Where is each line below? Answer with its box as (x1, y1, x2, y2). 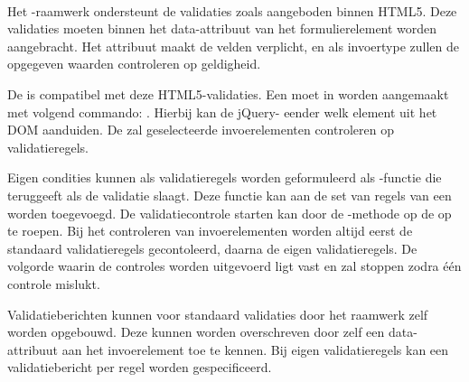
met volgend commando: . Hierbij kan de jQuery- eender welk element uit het (7, 102, 437, 121)
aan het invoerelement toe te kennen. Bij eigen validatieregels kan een (61, 340, 449, 359)
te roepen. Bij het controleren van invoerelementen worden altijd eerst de (7, 221, 413, 240)
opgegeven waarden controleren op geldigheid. (7, 54, 261, 73)
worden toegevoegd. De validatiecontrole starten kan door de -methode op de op (7, 203, 452, 222)
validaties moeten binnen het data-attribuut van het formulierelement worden (7, 19, 437, 38)
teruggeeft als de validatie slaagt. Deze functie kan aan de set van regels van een (7, 185, 452, 204)
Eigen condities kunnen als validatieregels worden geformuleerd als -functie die (7, 168, 442, 187)
